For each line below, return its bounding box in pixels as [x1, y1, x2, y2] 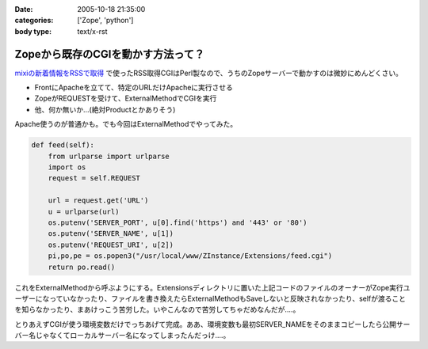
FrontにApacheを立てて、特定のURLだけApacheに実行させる [34, 83, 234, 93]
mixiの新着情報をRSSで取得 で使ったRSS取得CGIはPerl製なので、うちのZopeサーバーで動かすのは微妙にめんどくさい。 [14, 68, 403, 78]
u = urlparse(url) [48, 207, 120, 216]
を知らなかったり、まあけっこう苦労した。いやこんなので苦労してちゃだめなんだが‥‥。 [14, 305, 300, 314]
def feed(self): [31, 141, 95, 150]
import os [48, 163, 86, 172]
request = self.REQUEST [48, 174, 140, 183]
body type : [14, 26, 52, 36]
